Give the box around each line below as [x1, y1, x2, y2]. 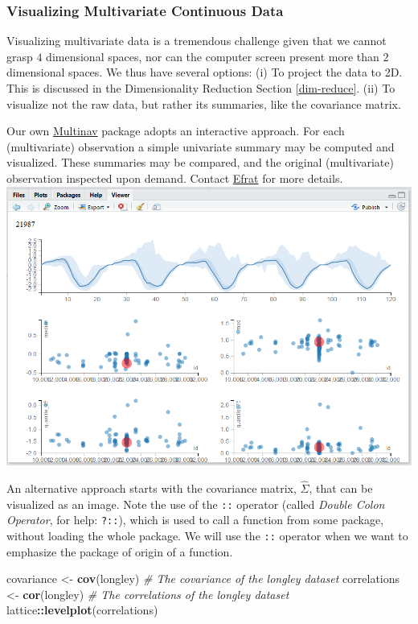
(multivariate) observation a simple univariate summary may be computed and [6, 138, 395, 155]
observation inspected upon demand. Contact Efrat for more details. [6, 169, 343, 186]
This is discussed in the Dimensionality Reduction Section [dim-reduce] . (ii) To [6, 80, 395, 96]
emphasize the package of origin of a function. [6, 543, 233, 560]
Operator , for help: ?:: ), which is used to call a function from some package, [6, 511, 384, 528]
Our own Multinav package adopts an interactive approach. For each [6, 122, 345, 139]
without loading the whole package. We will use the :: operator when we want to [6, 527, 408, 544]
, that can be [309, 480, 373, 497]
